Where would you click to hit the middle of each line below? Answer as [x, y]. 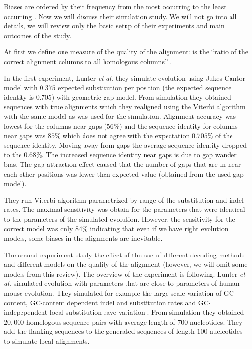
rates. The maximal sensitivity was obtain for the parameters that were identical [125, 209]
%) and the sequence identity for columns [176, 126]
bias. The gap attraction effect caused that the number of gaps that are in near [123, 164]
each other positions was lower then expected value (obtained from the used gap [124, 174]
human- [231, 283]
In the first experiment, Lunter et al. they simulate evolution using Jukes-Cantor [125, 78]
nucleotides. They [216, 321]
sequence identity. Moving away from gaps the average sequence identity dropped [125, 145]
